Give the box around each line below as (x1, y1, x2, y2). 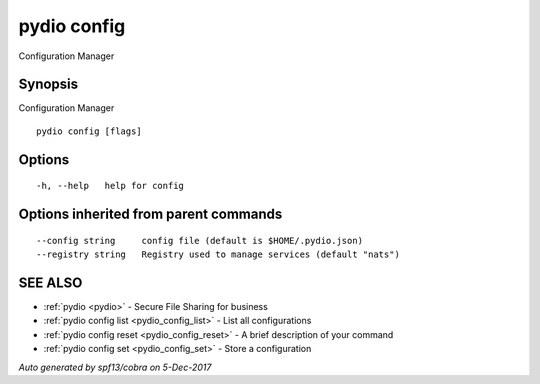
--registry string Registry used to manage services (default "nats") (36, 249, 400, 260)
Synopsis (18, 76, 79, 93)
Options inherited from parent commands (18, 206, 283, 223)
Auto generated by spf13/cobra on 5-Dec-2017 (18, 361, 212, 373)
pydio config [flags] (36, 125, 142, 137)
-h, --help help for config (36, 180, 185, 192)
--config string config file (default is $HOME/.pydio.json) (36, 235, 364, 246)
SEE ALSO (18, 274, 83, 291)
